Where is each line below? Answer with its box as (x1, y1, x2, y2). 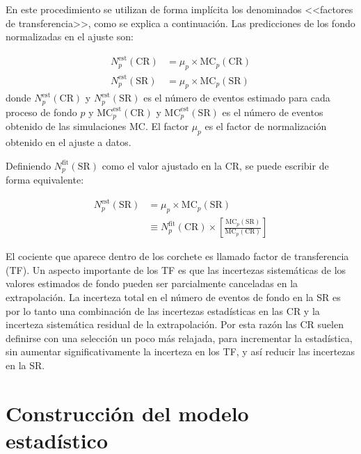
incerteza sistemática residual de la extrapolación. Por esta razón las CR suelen (6, 317, 344, 332)
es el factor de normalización (204, 119, 327, 133)
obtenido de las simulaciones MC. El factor (6, 119, 188, 133)
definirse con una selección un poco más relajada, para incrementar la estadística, (6, 330, 353, 345)
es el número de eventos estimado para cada (143, 90, 330, 105)
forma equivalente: (6, 172, 84, 187)
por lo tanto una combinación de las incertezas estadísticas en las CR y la (6, 303, 320, 318)
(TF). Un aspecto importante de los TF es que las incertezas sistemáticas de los (6, 262, 346, 277)
